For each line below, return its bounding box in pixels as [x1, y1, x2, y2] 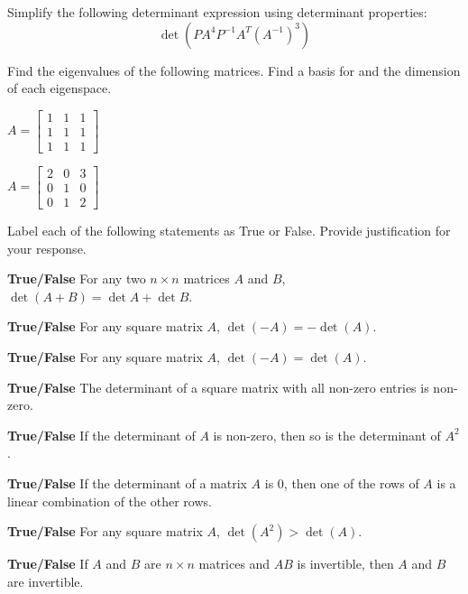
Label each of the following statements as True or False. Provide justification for [7, 220, 451, 239]
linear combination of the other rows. [7, 491, 212, 510]
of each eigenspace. [7, 79, 112, 97]
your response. [7, 238, 87, 257]
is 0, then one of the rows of [264, 473, 419, 492]
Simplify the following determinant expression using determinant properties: [7, 3, 427, 21]
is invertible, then [297, 554, 394, 573]
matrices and [198, 554, 271, 573]
